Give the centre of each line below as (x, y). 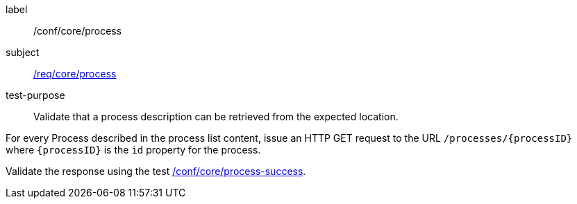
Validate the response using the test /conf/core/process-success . (156, 171)
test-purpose (35, 95)
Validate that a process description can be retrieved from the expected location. (216, 117)
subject (23, 52)
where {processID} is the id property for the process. (133, 150)
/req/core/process (75, 74)
